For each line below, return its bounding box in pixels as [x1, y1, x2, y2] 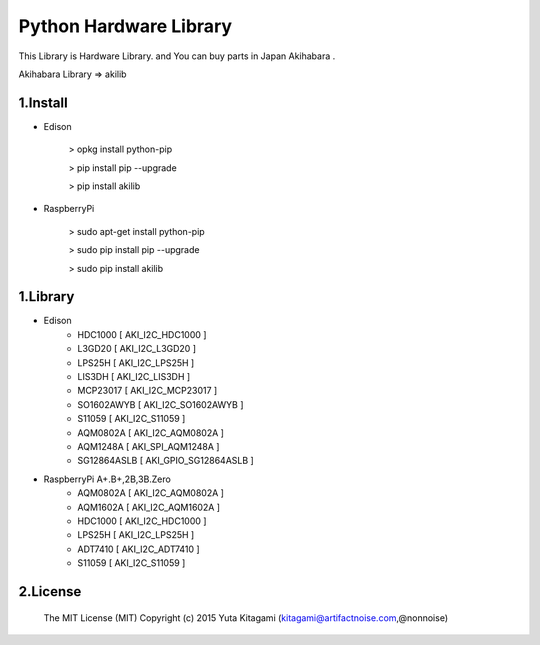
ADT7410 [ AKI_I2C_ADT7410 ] [77, 543, 200, 555]
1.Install [18, 94, 69, 111]
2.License [18, 583, 82, 600]
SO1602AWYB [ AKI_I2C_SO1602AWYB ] [77, 398, 244, 410]
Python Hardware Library [18, 15, 233, 37]
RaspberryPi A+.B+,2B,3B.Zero [43, 473, 172, 485]
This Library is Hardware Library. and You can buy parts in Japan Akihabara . [18, 50, 336, 62]
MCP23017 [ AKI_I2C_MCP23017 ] [77, 385, 218, 397]
